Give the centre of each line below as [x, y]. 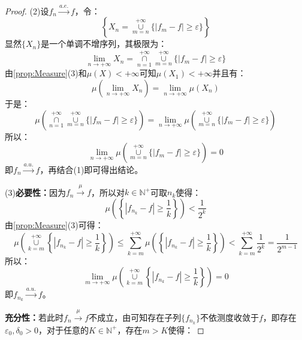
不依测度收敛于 [229, 317]
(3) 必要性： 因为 [35, 192]
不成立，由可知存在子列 [135, 317]
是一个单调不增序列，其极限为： [104, 44]
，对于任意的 [64, 329]
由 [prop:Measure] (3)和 [46, 73]
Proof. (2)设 [27, 11]
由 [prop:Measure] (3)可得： [54, 224]
